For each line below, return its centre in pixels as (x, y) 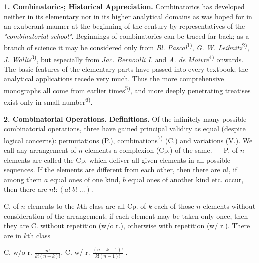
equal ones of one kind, (85, 179)
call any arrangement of (40, 150)
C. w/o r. (18, 252)
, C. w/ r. (76, 252)
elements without (229, 205)
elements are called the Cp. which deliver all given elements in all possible (117, 159)
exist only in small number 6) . (48, 101)
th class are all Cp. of (113, 205)
